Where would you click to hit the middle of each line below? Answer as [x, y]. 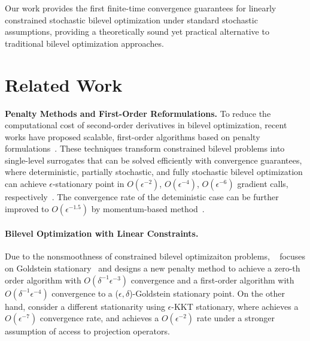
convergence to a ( [85, 293]
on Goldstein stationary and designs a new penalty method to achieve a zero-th [153, 268]
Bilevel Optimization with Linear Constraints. [102, 233]
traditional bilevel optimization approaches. [84, 43]
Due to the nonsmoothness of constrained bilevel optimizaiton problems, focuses [155, 256]
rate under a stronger [235, 318]
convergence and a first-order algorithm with [212, 280]
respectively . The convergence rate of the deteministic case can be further [142, 197]
